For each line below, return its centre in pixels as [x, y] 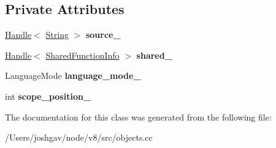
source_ [103, 35]
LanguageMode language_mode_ [73, 76]
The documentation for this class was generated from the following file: [138, 117]
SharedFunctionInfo [82, 55]
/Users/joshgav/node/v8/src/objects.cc [79, 137]
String [57, 35]
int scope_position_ [48, 96]
